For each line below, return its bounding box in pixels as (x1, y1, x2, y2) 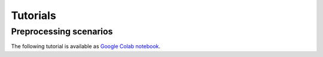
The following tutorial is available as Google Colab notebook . (11, 43, 161, 50)
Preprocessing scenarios (11, 26, 113, 37)
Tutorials (11, 9, 56, 22)
